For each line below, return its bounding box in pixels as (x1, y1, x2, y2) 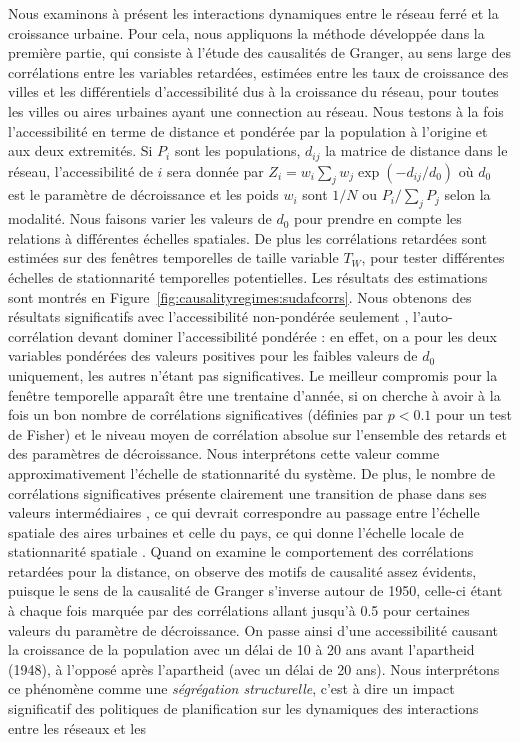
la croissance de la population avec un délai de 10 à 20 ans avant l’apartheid (8, 639, 475, 660)
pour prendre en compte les (294, 208, 462, 229)
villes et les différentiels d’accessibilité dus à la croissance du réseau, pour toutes (8, 81, 499, 102)
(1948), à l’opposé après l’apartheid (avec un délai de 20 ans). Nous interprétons (8, 658, 500, 679)
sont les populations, (174, 140, 301, 161)
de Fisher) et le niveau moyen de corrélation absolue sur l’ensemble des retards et (8, 423, 507, 444)
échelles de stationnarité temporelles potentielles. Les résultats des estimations (8, 266, 488, 287)
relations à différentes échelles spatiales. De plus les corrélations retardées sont (8, 227, 488, 248)
